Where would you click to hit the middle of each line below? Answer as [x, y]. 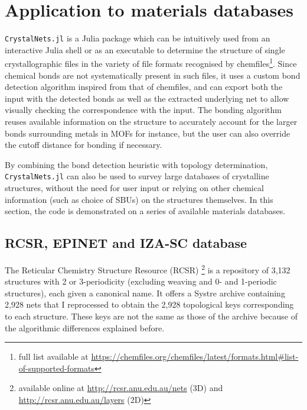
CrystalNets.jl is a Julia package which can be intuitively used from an [138, 38]
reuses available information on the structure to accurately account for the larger [151, 121]
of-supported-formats [56, 368]
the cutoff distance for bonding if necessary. [84, 145]
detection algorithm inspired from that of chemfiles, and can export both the [144, 87]
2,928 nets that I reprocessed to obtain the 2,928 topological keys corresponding [149, 304]
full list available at [53, 356]
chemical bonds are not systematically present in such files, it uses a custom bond [153, 75]
